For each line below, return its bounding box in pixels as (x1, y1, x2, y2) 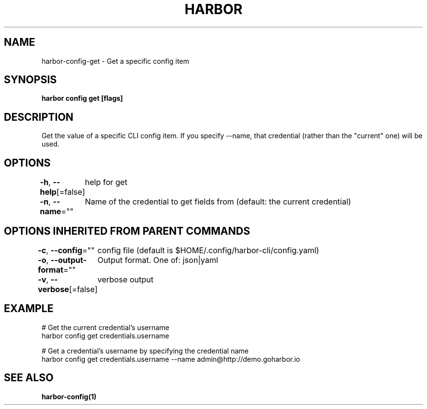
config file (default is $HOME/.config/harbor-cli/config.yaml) (97, 245, 319, 255)
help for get (85, 177, 128, 187)
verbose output (97, 274, 154, 284)
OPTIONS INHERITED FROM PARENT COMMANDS (4, 224, 250, 237)
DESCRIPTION (4, 111, 74, 123)
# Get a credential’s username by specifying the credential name (41, 346, 249, 355)
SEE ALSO (4, 372, 54, 384)
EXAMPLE (4, 302, 54, 315)
